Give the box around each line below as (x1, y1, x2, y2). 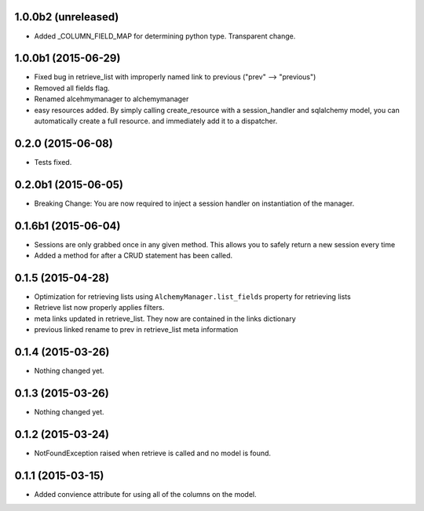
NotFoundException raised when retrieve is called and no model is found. (34, 448, 271, 458)
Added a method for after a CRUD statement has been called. (34, 251, 233, 261)
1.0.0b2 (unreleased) (14, 10, 119, 24)
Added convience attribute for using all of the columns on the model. (34, 489, 257, 498)
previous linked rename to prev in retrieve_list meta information (34, 325, 239, 334)
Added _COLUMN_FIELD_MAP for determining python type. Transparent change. (34, 31, 296, 41)
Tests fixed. (34, 157, 72, 166)
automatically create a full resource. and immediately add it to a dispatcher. (34, 116, 278, 126)
